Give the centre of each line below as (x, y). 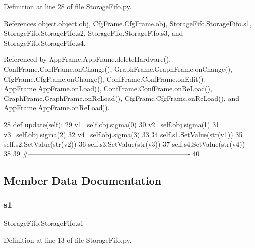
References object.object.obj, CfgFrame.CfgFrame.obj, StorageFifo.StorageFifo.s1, (128, 23)
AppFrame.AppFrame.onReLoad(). (57, 108)
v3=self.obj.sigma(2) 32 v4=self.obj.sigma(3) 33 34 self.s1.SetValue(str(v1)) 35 (123, 134)
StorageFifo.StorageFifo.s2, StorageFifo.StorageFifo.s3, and (94, 33)
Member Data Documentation (83, 180)
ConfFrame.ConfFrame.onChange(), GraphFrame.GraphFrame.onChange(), (118, 69)
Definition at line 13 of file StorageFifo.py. (68, 239)
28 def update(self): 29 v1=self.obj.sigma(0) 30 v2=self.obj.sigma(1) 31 (112, 124)
